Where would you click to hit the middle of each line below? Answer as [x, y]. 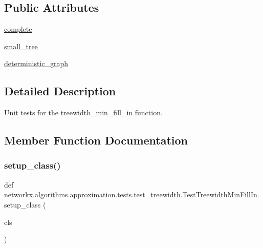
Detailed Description [60, 91]
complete [18, 29]
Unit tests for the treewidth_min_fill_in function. [83, 112]
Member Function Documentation [96, 140]
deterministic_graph [36, 63]
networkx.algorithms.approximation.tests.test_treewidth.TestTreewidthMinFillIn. [132, 194]
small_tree [21, 46]
